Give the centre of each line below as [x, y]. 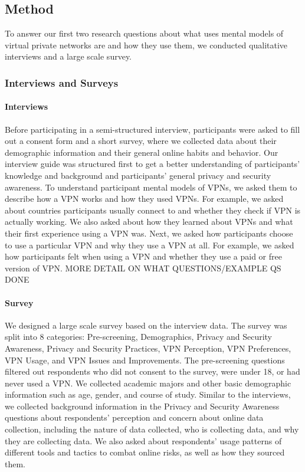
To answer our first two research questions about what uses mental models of [144, 33]
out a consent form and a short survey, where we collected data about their [141, 141]
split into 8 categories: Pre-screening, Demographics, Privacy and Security [139, 337]
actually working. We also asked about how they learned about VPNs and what [149, 222]
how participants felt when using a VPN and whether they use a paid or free [143, 256]
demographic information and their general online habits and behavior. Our [142, 152]
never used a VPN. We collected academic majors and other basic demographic [148, 383]
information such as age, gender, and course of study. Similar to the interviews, [148, 394]
